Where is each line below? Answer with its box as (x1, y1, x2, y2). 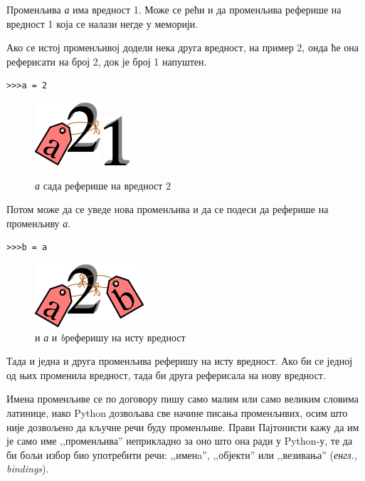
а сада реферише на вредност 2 (35, 177, 171, 192)
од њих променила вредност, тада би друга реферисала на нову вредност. (6, 367, 326, 382)
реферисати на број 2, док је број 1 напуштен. (6, 53, 207, 68)
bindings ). (6, 461, 49, 476)
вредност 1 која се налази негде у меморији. (6, 16, 199, 31)
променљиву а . (6, 215, 71, 230)
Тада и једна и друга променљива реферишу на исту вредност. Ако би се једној (6, 353, 353, 368)
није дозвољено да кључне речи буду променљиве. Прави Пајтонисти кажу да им (6, 419, 359, 434)
